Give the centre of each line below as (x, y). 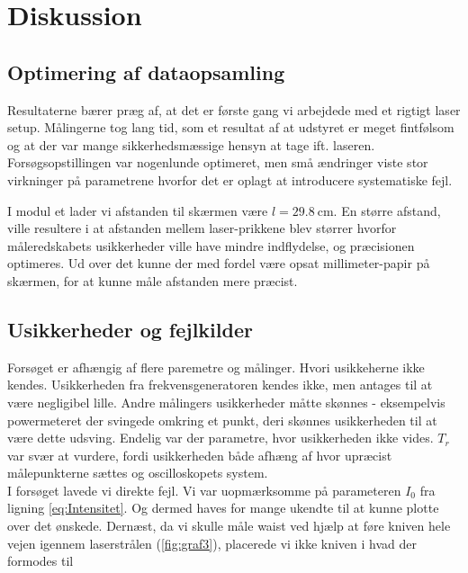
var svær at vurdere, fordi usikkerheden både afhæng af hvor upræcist (200, 455)
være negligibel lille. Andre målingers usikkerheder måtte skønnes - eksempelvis (226, 402)
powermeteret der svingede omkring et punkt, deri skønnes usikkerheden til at (222, 420)
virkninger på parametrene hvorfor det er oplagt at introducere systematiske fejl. (230, 179)
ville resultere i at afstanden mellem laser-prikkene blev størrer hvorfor (202, 228)
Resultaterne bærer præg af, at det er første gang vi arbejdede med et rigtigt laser (234, 109)
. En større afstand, (387, 210)
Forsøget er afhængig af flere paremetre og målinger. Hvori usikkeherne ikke (216, 367)
